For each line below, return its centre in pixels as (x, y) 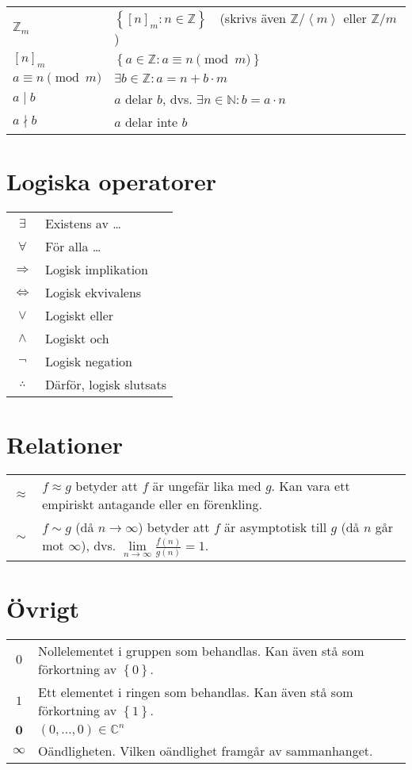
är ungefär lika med (207, 486)
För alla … (73, 247)
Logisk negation (88, 362)
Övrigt (43, 608)
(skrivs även (253, 18)
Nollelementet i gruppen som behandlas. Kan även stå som (201, 650)
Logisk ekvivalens (93, 293)
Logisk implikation (96, 270)
